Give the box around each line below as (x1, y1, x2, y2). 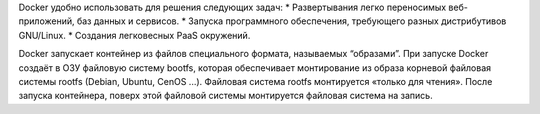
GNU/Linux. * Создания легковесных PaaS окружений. (18, 29, 251, 41)
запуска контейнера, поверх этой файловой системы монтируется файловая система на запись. (18, 90, 434, 102)
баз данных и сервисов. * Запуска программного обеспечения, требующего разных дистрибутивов (76, 15, 507, 27)
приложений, (18, 15, 75, 27)
